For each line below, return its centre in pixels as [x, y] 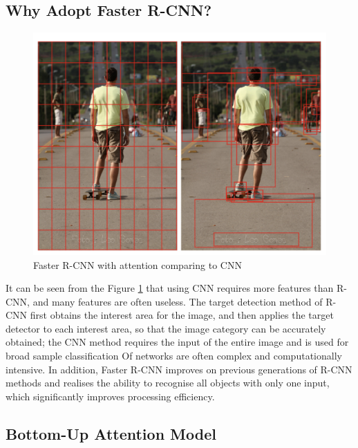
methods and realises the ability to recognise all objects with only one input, [168, 383]
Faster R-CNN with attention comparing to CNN [138, 264]
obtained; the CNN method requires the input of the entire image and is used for [177, 342]
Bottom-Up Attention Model [111, 433]
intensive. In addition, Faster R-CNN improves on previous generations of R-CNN [179, 369]
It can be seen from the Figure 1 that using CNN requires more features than [170, 288]
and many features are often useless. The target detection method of [178, 301]
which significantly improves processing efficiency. [110, 396]
